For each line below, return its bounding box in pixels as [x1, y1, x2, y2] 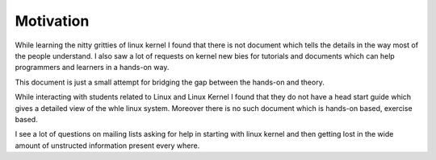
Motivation [15, 12, 90, 30]
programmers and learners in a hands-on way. [15, 63, 170, 72]
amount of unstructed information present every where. [15, 141, 200, 150]
